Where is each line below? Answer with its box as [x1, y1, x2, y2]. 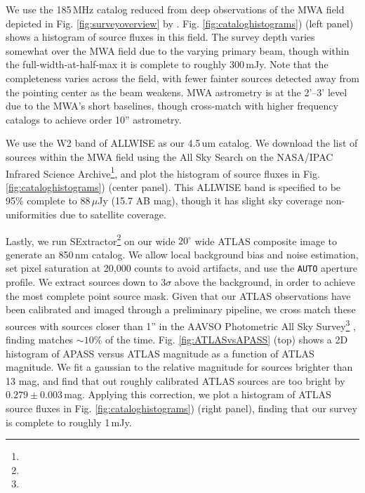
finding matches [6, 332, 74, 347]
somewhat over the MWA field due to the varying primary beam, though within [6, 43, 350, 58]
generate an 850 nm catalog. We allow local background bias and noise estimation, [6, 246, 359, 261]
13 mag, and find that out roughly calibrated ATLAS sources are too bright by [6, 373, 345, 388]
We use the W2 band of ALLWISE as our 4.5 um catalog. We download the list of [6, 136, 358, 150]
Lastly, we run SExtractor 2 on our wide [6, 231, 175, 248]
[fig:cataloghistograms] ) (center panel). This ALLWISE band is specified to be [6, 179, 341, 194]
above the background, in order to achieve [174, 275, 355, 289]
